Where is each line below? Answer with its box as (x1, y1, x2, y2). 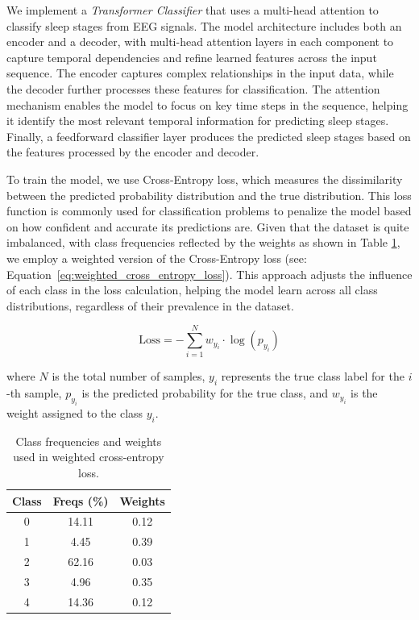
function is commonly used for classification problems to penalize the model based (6, 202, 412, 219)
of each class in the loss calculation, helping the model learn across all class (6, 281, 378, 298)
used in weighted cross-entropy (13, 448, 164, 465)
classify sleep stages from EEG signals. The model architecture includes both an (6, 17, 402, 34)
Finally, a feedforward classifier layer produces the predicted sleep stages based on (6, 127, 411, 144)
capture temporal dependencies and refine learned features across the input (6, 48, 377, 65)
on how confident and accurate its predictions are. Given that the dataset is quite (6, 218, 409, 235)
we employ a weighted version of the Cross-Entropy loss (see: (6, 249, 307, 266)
